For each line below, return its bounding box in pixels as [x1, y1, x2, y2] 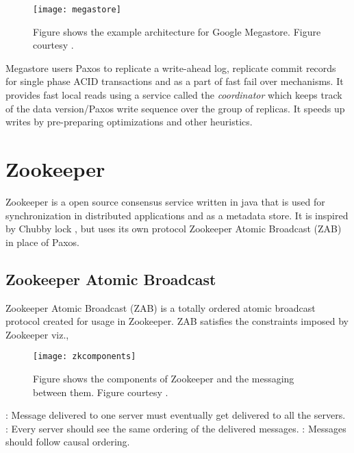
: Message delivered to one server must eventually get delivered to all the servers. [5, 408, 346, 422]
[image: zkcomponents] [33, 352, 136, 362]
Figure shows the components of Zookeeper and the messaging [33, 371, 294, 385]
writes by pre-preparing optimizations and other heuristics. [5, 114, 253, 129]
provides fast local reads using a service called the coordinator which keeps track [5, 88, 342, 102]
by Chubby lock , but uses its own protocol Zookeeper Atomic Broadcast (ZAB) [5, 221, 342, 236]
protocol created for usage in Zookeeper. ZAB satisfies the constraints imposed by [5, 314, 349, 328]
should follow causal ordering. [5, 434, 130, 449]
